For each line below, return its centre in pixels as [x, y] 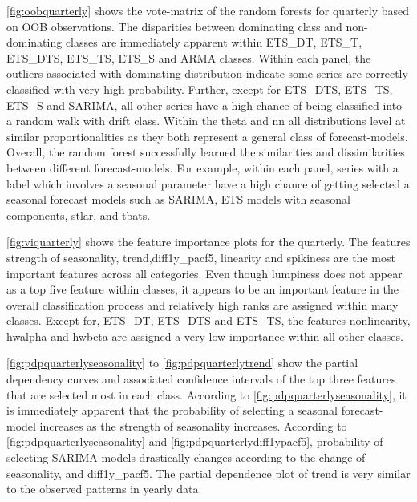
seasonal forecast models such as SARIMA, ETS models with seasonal [178, 199]
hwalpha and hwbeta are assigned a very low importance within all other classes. [205, 336]
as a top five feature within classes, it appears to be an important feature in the [202, 289]
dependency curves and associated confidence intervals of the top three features [201, 379]
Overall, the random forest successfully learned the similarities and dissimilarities [206, 152]
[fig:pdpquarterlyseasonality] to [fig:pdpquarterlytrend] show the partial [182, 363]
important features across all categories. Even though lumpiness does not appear [204, 273]
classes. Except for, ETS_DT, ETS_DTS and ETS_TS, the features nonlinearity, [208, 320]
